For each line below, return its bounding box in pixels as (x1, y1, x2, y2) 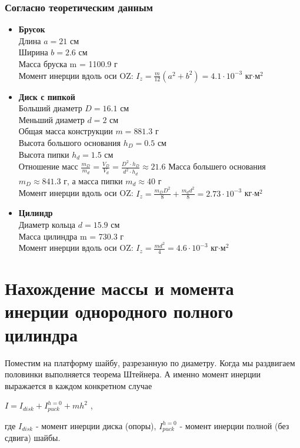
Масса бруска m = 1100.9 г (18, 58, 118, 69)
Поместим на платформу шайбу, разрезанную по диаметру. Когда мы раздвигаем (5, 356, 295, 369)
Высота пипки (18, 148, 69, 160)
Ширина (18, 46, 48, 58)
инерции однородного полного (5, 299, 234, 323)
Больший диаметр (18, 102, 82, 114)
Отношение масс (18, 160, 78, 172)
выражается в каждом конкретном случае (5, 379, 152, 391)
